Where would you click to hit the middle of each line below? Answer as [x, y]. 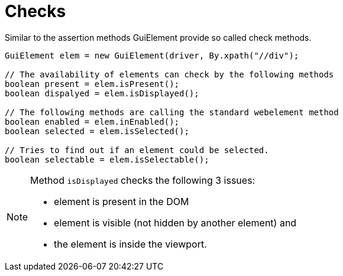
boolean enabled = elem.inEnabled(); [92, 121]
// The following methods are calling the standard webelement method [172, 112]
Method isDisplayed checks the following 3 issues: [143, 180]
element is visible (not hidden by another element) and [175, 223]
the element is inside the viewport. [130, 244]
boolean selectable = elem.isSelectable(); [107, 159]
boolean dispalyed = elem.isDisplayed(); [102, 93]
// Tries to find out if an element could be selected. [137, 150]
